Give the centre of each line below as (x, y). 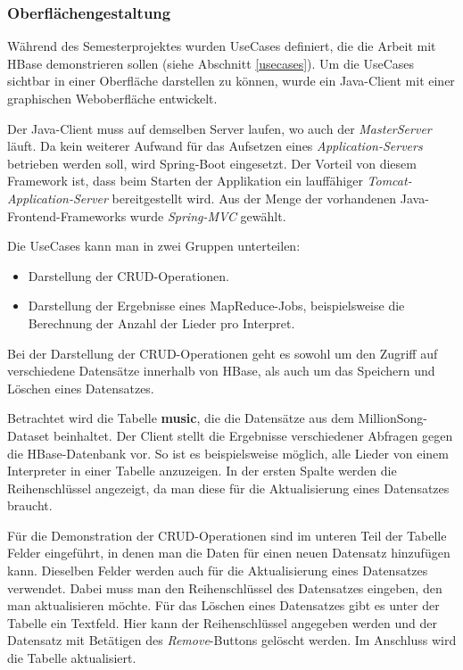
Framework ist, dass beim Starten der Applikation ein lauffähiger (185, 181)
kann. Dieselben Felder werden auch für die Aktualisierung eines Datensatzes (218, 571)
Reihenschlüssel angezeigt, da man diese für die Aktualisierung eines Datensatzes (228, 488)
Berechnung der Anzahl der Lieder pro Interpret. (161, 323)
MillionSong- (393, 418)
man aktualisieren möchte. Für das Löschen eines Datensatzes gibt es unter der (223, 605)
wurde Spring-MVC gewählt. (208, 215)
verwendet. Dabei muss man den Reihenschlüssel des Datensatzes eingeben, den (225, 587)
